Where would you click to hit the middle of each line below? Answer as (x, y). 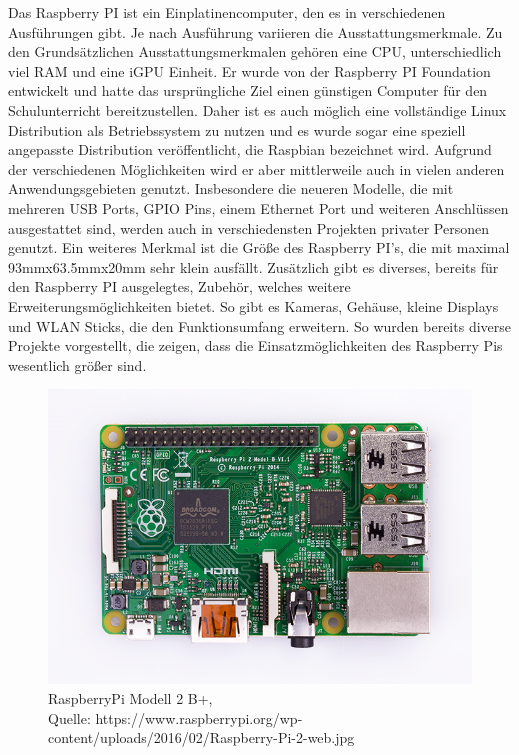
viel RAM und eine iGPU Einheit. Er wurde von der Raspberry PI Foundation (249, 70)
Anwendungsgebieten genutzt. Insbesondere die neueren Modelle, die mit (231, 188)
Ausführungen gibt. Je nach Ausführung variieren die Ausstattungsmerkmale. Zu (255, 31)
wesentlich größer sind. (77, 364)
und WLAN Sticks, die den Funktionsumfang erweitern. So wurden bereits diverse (259, 325)
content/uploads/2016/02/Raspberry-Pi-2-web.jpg (201, 737)
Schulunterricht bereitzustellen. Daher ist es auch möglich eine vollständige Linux (257, 109)
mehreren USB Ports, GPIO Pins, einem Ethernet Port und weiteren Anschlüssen (258, 207)
